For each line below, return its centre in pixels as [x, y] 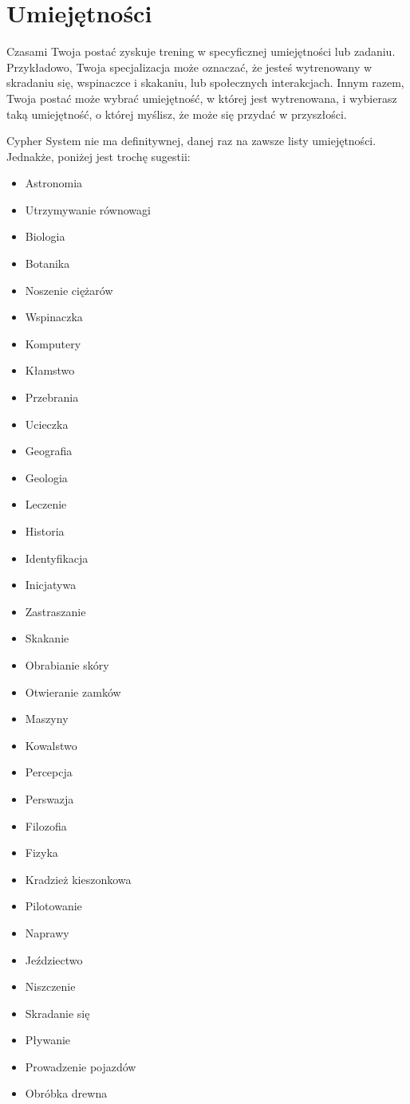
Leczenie [46, 504]
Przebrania [52, 397]
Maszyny [47, 719]
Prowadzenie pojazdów [81, 1066]
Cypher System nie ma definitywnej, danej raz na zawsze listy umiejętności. [191, 141]
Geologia [46, 477]
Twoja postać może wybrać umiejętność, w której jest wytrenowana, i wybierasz [202, 98]
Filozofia [46, 825]
